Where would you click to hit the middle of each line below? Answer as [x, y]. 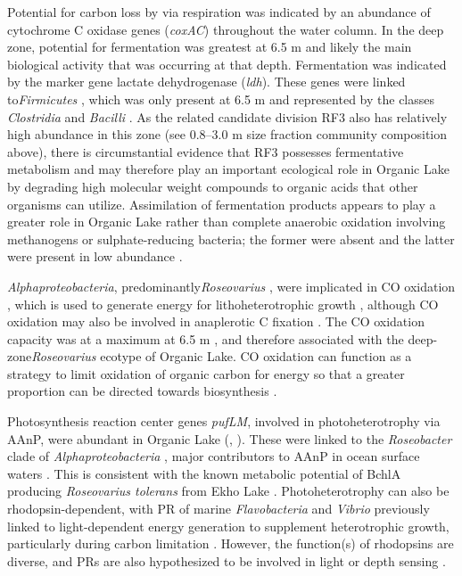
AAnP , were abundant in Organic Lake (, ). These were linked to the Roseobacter [230, 438]
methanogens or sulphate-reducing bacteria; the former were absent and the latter [231, 239]
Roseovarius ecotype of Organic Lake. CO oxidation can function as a [222, 356]
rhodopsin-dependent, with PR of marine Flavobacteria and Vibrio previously [219, 509]
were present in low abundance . [95, 256]
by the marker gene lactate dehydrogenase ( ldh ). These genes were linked [206, 82]
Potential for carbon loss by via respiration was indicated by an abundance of [219, 12]
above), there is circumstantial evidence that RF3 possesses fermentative [206, 151]
